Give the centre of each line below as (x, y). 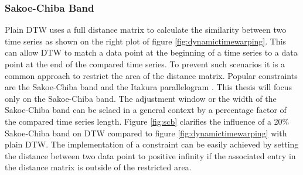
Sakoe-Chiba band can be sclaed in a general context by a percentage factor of (146, 110)
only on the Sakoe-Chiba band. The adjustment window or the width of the (141, 98)
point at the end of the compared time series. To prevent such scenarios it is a (145, 64)
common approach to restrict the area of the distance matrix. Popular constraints (151, 75)
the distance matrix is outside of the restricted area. (98, 167)
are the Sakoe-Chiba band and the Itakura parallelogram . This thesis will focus (149, 87)
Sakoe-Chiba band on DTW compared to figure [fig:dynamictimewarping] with (146, 133)
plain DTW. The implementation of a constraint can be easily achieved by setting (152, 144)
